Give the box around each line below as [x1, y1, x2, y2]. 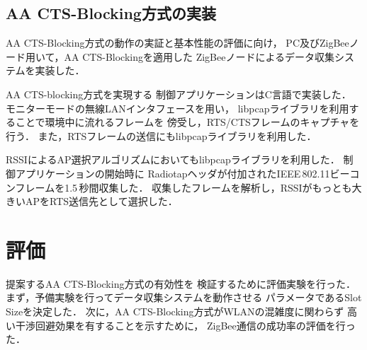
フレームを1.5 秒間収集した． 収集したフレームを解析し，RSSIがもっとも [15, 180, 352, 194]
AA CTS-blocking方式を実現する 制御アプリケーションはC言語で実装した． [6, 86, 351, 101]
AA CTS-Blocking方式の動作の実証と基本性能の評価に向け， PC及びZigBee [6, 35, 349, 50]
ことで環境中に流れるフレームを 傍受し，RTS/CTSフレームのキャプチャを [15, 115, 360, 129]
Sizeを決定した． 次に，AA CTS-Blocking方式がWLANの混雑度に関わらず [6, 304, 344, 319]
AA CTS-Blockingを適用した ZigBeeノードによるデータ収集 [64, 49, 335, 64]
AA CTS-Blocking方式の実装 [6, 2, 216, 24]
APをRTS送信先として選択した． [25, 194, 178, 209]
